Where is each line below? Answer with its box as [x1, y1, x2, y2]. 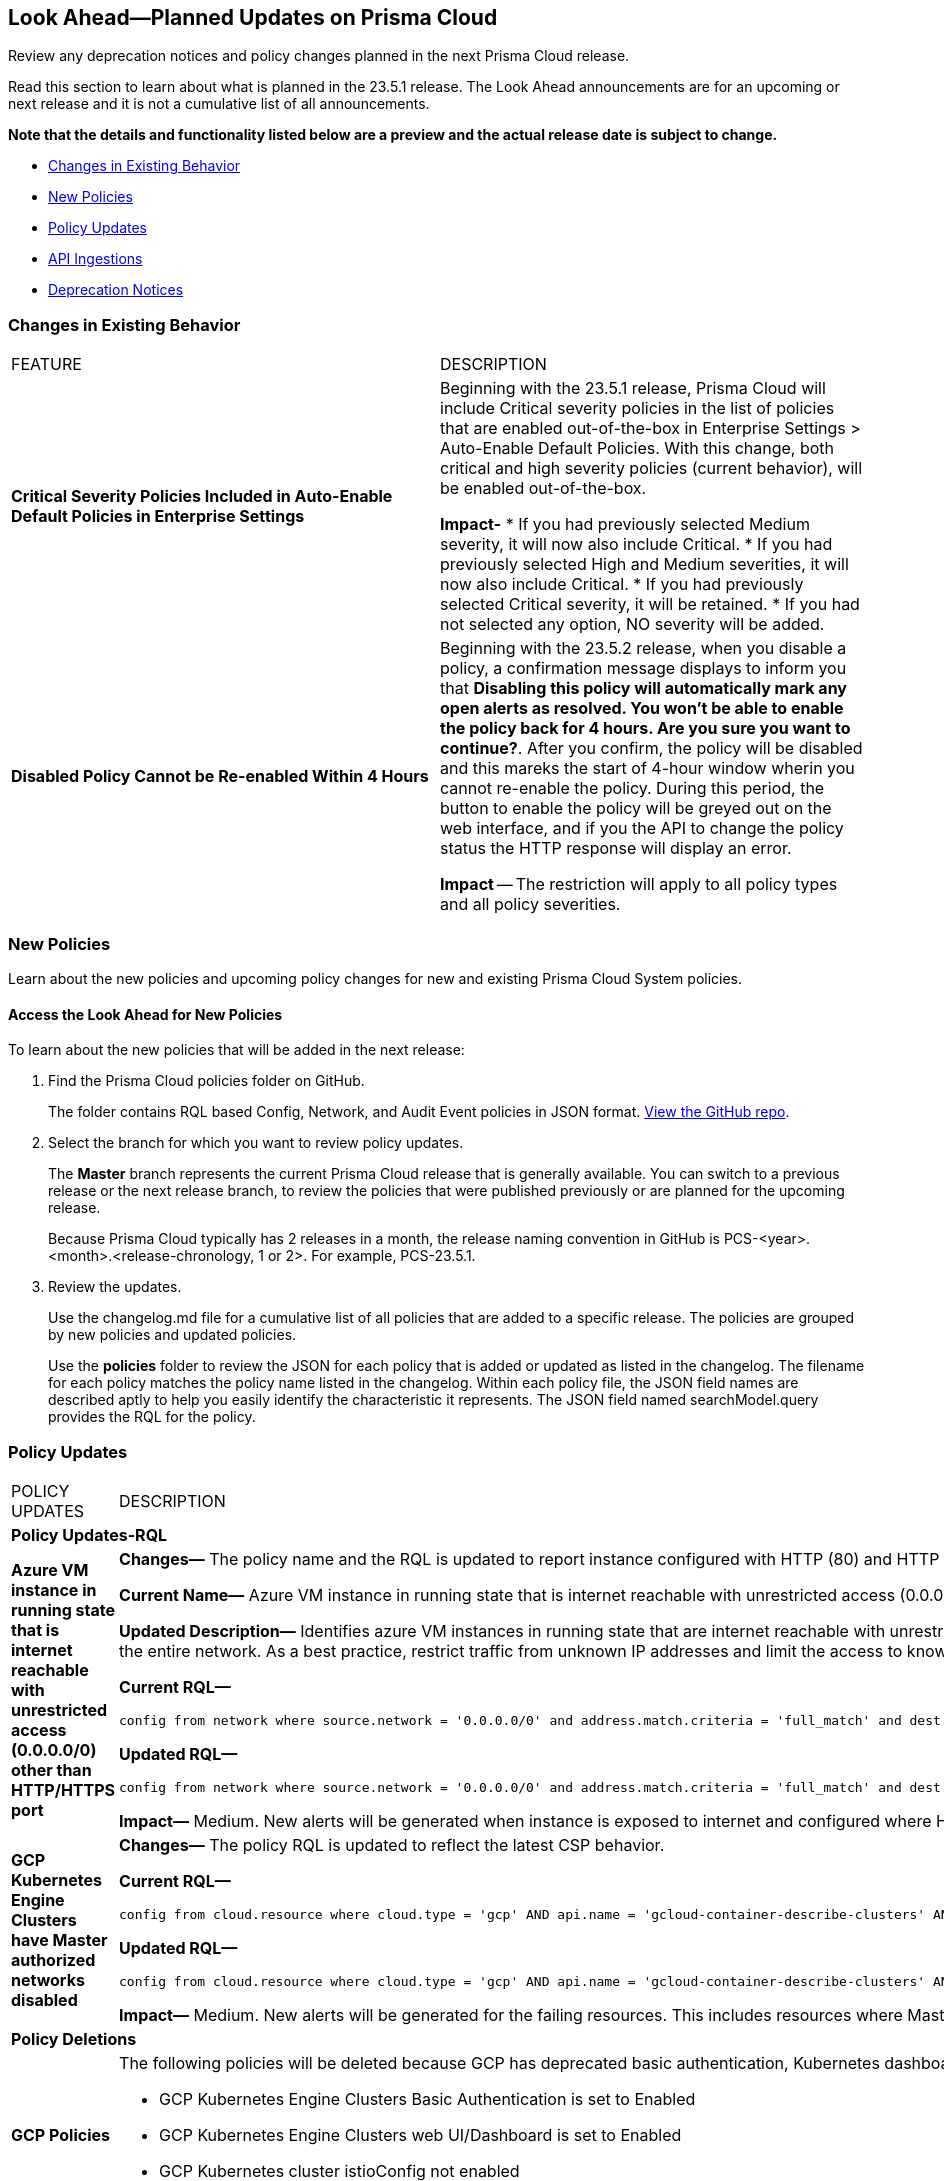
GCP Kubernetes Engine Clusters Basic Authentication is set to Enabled [159, 2088, 696, 2109]
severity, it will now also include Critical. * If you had [440, 534, 833, 555]
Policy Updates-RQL [11, 1524, 168, 1545]
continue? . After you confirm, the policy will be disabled [440, 738, 863, 759]
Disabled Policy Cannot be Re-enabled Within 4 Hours [11, 766, 429, 787]
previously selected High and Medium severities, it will [440, 554, 849, 575]
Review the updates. [48, 1278, 182, 1296]
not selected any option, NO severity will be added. [440, 614, 825, 635]
